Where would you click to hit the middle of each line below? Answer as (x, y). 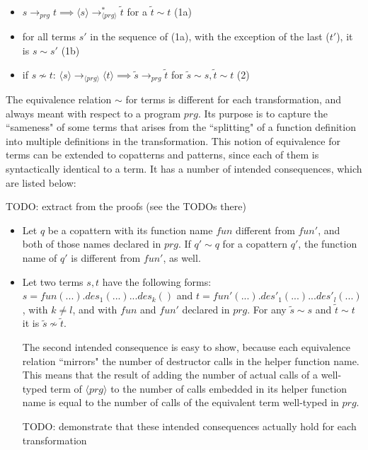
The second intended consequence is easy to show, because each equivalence (186, 347)
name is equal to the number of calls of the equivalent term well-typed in (180, 402)
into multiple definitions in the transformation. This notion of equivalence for (173, 140)
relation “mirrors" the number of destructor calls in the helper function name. (191, 360)
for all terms (49, 36)
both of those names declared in (92, 244)
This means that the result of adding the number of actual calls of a (170, 375)
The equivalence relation (59, 99)
